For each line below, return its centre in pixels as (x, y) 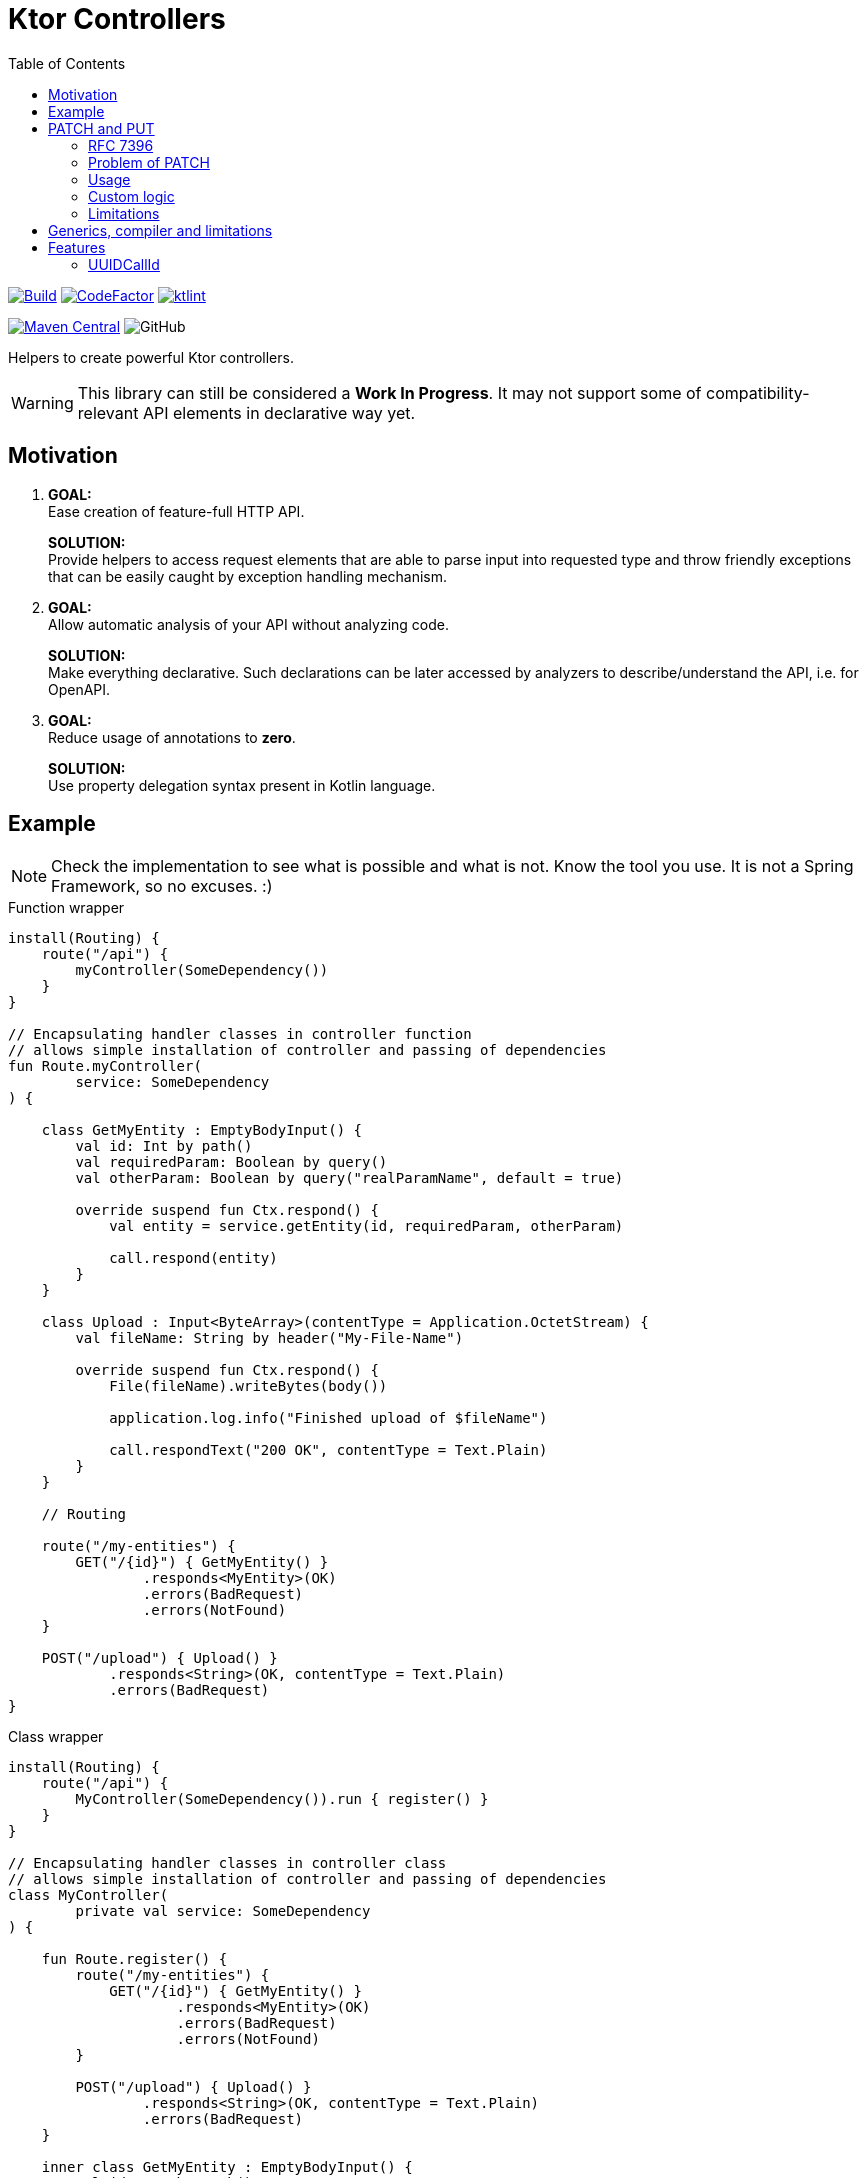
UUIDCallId (124, 264)
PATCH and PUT (101, 128)
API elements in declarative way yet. (279, 412)
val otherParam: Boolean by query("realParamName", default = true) (349, 1178)
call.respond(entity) (193, 1258)
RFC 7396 (121, 145)
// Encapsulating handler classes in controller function (240, 1034)
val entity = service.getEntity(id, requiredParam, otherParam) (366, 1226)
